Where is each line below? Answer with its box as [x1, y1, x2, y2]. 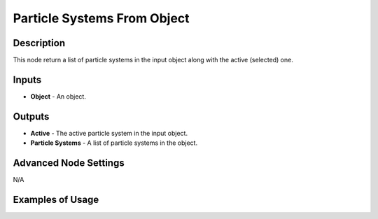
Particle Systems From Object [13, 10, 190, 26]
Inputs [13, 73, 42, 85]
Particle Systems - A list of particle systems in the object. [30, 139, 198, 147]
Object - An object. [30, 92, 87, 101]
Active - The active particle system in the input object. [30, 129, 188, 137]
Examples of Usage [13, 193, 99, 206]
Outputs [13, 111, 50, 122]
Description [13, 37, 66, 49]
